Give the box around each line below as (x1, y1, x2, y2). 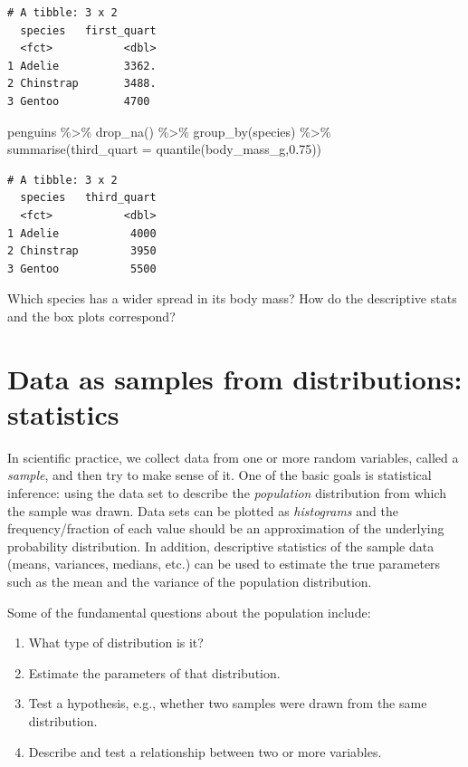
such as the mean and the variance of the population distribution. (7, 571, 372, 590)
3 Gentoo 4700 (7, 94, 150, 108)
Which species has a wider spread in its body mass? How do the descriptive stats (7, 289, 457, 308)
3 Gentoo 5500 (7, 262, 157, 275)
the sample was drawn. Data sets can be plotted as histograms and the (7, 501, 398, 520)
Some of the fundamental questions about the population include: (7, 602, 371, 621)
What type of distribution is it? (28, 633, 204, 652)
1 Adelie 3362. (7, 59, 157, 72)
